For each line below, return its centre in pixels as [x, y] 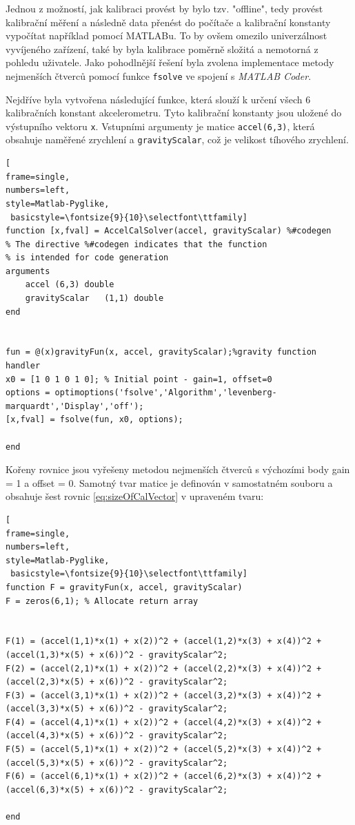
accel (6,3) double [70, 285]
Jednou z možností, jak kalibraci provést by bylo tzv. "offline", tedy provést [164, 8]
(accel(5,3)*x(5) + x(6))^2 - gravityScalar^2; [117, 763]
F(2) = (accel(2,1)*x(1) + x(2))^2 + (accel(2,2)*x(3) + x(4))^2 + [164, 668]
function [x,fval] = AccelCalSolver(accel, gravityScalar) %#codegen [169, 231]
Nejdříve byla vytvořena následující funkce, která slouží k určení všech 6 [158, 99]
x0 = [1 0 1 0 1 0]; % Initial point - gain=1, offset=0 [139, 379]
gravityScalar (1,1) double [94, 299]
